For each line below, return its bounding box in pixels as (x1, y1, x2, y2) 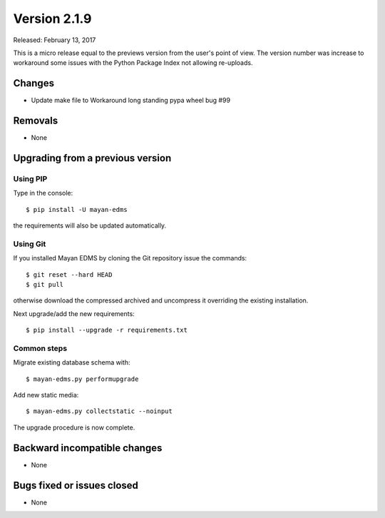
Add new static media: (13, 391, 79, 400)
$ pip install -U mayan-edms (26, 205, 128, 213)
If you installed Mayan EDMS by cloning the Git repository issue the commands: (13, 254, 247, 263)
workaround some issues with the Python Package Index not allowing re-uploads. (13, 59, 253, 67)
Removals (13, 115, 58, 127)
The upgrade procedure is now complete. (13, 423, 135, 432)
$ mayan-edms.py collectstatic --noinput (26, 407, 173, 415)
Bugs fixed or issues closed (13, 479, 139, 492)
